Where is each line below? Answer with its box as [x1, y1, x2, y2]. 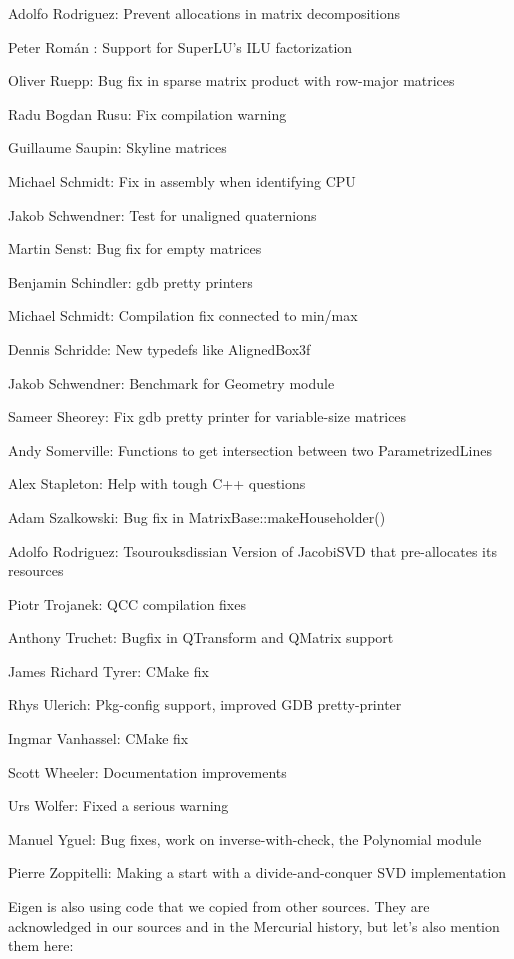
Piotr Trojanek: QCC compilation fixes [8, 593, 246, 614]
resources [8, 560, 64, 581]
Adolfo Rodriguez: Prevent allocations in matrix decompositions [8, 3, 400, 23]
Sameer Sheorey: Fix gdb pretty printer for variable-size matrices [8, 406, 407, 427]
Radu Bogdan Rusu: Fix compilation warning [8, 103, 287, 124]
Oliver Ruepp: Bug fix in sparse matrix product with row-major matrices [8, 70, 455, 91]
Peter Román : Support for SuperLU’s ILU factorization [8, 36, 353, 57]
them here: [8, 935, 74, 956]
